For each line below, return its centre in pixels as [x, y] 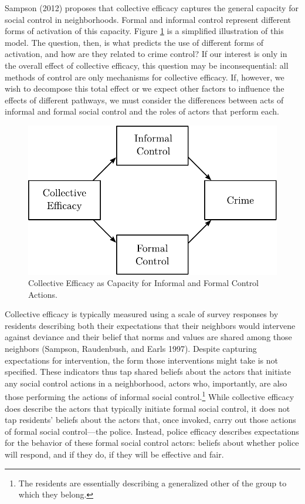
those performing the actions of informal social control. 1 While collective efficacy [150, 396]
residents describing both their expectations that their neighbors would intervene [150, 325]
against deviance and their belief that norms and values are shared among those [148, 337]
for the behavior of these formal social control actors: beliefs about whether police [152, 443]
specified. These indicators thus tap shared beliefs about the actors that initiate [148, 372]
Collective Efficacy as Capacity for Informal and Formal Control [144, 283]
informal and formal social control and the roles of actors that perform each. [142, 111]
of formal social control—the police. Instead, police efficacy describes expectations [152, 431]
